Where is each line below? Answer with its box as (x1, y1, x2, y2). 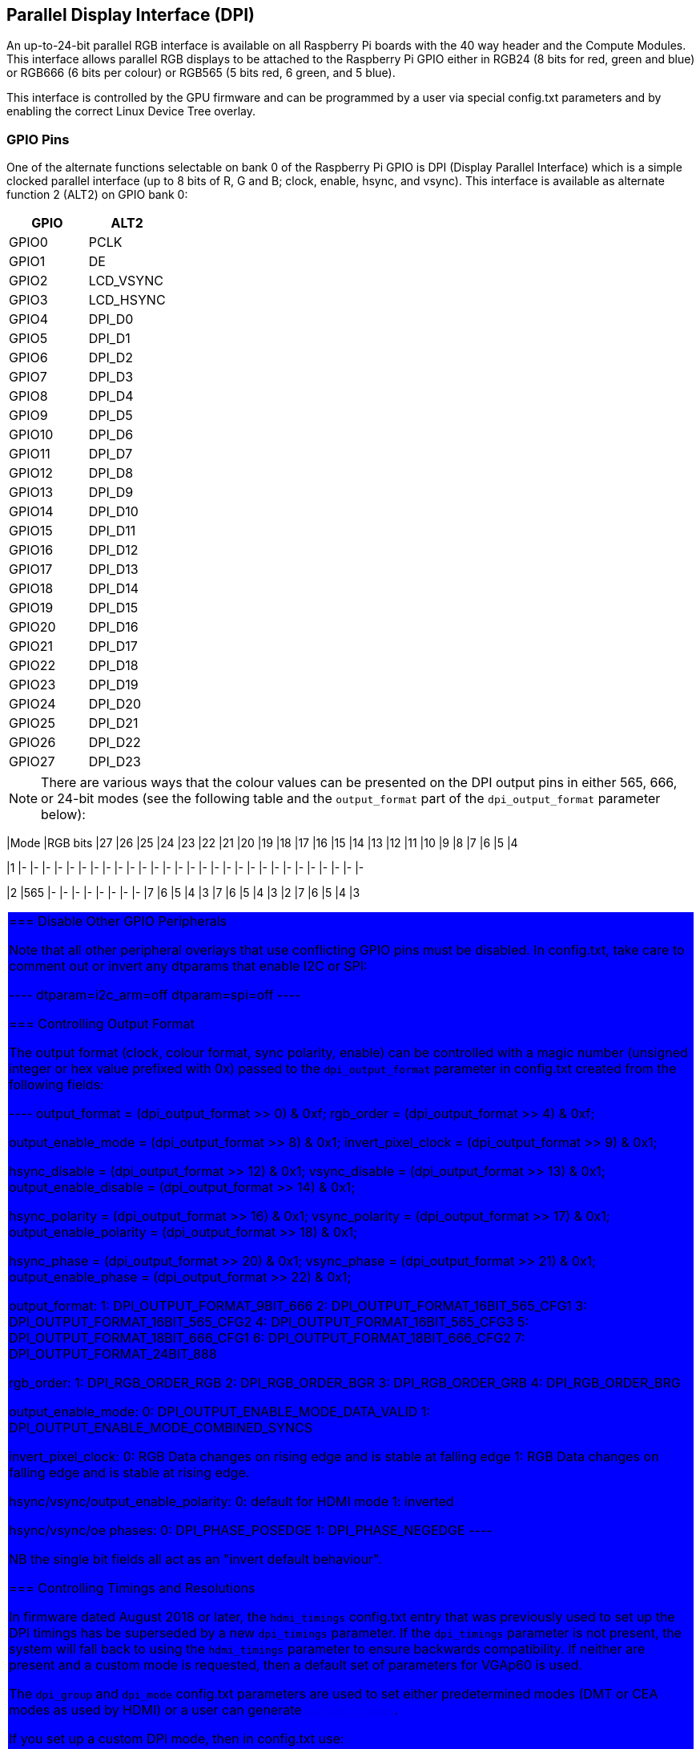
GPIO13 (9, 484, 54, 501)
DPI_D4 (88, 388, 134, 405)
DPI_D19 (88, 677, 139, 693)
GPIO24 (9, 696, 56, 713)
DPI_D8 (88, 465, 134, 482)
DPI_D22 (88, 734, 141, 751)
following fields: (9, 1076, 104, 1093)
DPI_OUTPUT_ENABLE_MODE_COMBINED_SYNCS (9, 1420, 312, 1436)
